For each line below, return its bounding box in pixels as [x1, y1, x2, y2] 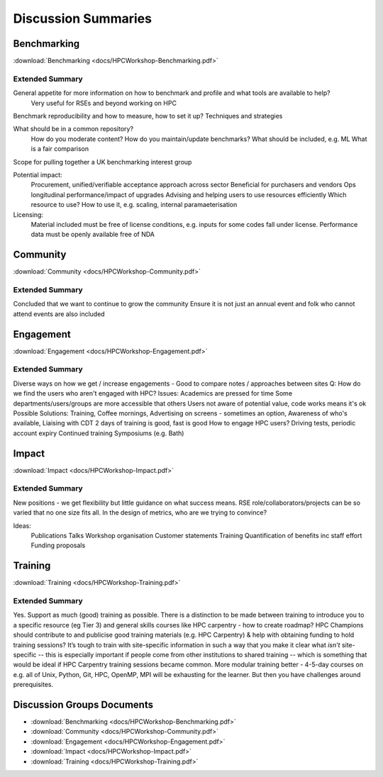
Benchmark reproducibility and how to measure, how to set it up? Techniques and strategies [13, 111, 283, 120]
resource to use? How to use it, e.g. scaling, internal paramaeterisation [30, 201, 238, 209]
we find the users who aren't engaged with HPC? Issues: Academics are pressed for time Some [13, 389, 293, 398]
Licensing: [13, 210, 44, 219]
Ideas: [13, 521, 31, 530]
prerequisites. [13, 681, 54, 689]
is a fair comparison [30, 145, 89, 153]
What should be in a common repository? [13, 125, 134, 133]
